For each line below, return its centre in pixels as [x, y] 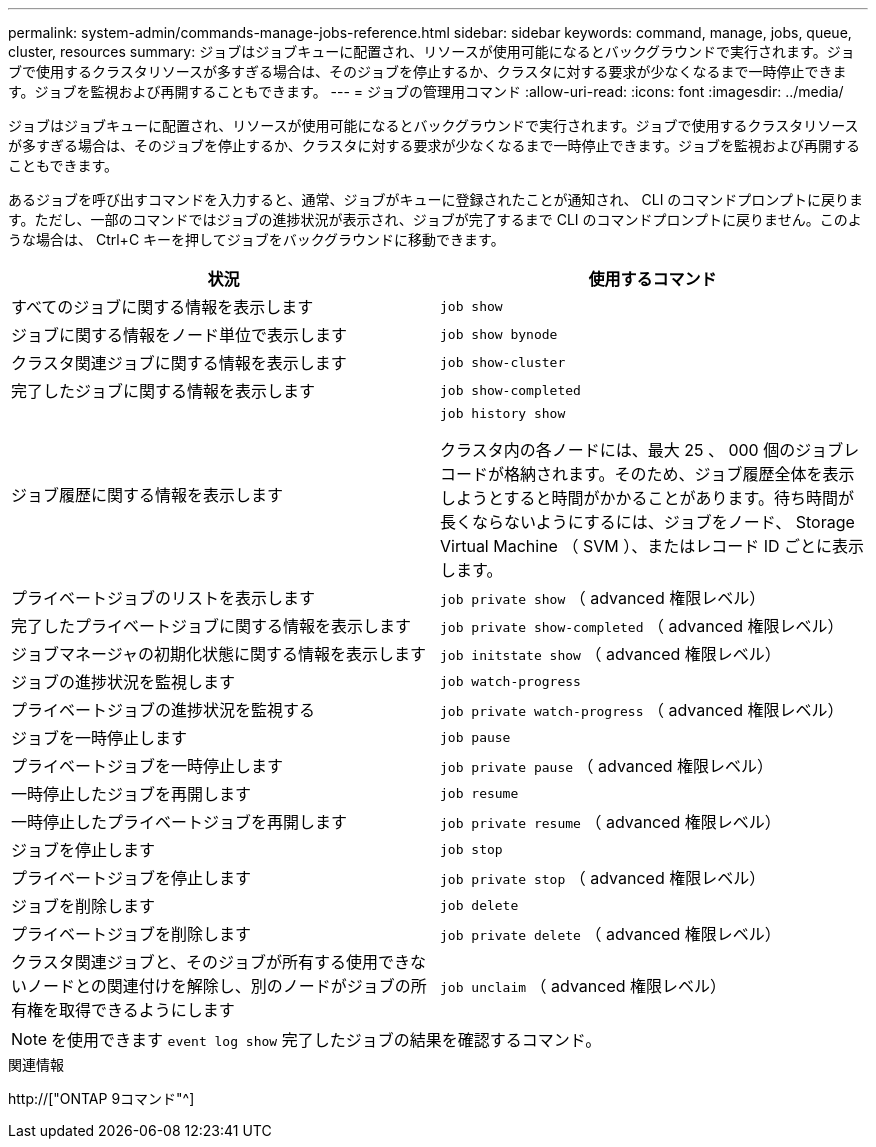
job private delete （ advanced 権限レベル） [610, 934]
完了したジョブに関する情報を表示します [163, 391]
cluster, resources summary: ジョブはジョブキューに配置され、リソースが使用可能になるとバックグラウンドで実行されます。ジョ [431, 51]
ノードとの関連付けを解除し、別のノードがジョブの [219, 986]
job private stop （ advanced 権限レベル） [603, 878]
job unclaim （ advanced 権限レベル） [583, 986]
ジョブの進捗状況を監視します [123, 682]
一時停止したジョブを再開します [131, 794]
